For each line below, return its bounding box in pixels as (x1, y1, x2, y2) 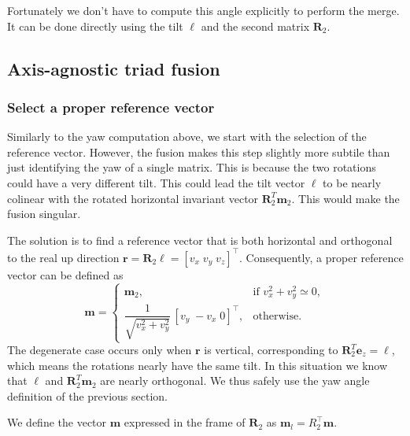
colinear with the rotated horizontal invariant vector (7, 190, 259, 206)
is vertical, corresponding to (204, 342, 338, 357)
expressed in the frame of (124, 414, 246, 430)
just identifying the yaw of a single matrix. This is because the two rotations (7, 159, 376, 176)
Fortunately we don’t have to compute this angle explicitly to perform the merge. (7, 2, 400, 18)
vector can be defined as (7, 266, 124, 283)
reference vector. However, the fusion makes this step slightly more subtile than (7, 143, 390, 160)
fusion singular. (7, 205, 81, 222)
